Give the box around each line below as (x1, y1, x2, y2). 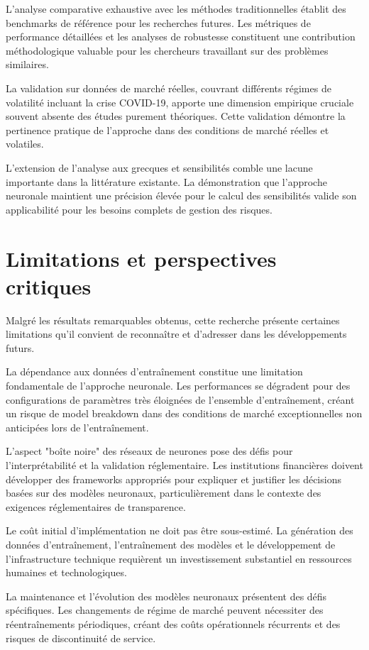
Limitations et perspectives (6, 243, 277, 272)
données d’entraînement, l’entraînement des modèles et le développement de (6, 536, 336, 551)
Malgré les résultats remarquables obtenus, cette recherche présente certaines (6, 312, 340, 327)
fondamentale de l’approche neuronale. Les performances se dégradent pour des (6, 378, 351, 392)
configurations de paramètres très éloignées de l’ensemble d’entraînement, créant (6, 392, 355, 407)
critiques (6, 271, 92, 300)
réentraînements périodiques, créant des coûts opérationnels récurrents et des (6, 616, 341, 631)
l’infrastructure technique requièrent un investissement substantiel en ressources (6, 551, 352, 566)
